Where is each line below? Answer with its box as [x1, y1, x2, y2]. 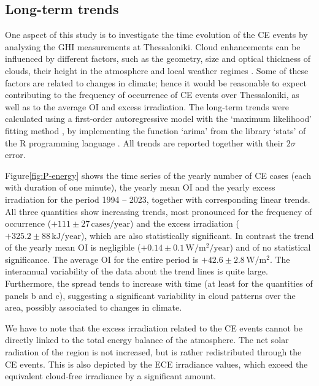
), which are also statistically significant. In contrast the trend [80, 229, 314, 241]
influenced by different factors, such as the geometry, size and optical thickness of [5, 52, 310, 65]
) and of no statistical [229, 241, 311, 254]
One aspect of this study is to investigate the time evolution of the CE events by [5, 28, 308, 41]
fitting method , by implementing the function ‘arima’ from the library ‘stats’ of [5, 124, 306, 137]
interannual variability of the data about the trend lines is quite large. [5, 265, 268, 278]
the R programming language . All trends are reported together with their [5, 136, 284, 149]
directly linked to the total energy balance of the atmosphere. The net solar [5, 333, 289, 346]
